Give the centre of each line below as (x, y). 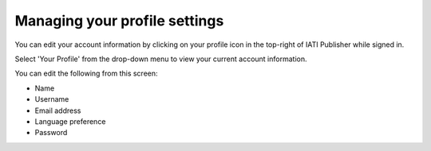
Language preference (70, 121)
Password (51, 133)
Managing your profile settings (119, 21)
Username (52, 99)
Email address (58, 110)
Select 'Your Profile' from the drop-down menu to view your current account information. (161, 59)
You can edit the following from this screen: (87, 74)
